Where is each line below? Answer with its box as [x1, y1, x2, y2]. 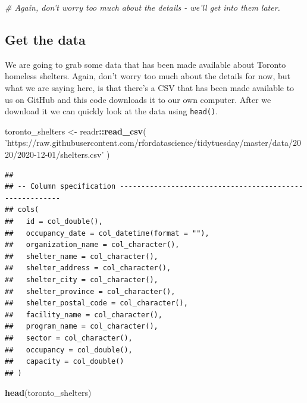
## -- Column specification [5, 182, 116, 191]
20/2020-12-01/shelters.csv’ [5, 148, 104, 161]
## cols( [5, 205, 39, 214]
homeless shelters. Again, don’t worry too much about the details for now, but [5, 70, 291, 82]
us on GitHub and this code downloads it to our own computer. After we [5, 93, 271, 105]
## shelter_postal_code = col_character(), [5, 299, 188, 308]
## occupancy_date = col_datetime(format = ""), [5, 229, 209, 238]
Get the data [5, 30, 86, 48]
